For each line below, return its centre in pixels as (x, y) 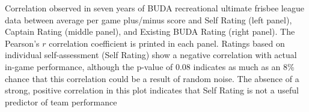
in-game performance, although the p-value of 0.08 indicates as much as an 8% (150, 66)
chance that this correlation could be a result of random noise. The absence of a (152, 78)
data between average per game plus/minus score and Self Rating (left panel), (148, 19)
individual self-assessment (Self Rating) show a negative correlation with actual (151, 55)
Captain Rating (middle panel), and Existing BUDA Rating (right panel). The (150, 31)
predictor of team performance (61, 102)
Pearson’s (22, 43)
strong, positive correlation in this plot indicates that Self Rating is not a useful (152, 90)
